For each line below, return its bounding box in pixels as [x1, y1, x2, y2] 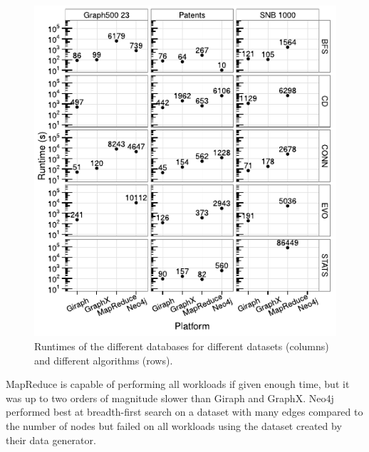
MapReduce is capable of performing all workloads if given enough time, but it [6, 377, 350, 391]
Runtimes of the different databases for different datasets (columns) [34, 339, 329, 354]
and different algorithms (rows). [34, 352, 173, 367]
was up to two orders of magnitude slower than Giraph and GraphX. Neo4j [6, 390, 334, 405]
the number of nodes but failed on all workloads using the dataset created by [6, 419, 342, 433]
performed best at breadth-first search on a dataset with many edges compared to [6, 404, 363, 419]
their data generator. [6, 432, 96, 447]
